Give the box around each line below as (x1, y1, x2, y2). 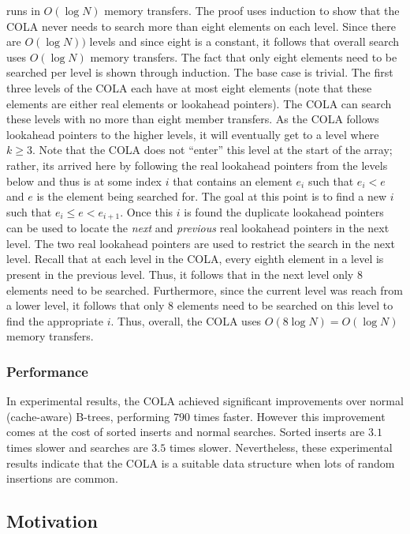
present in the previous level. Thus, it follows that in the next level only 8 (6, 265, 363, 282)
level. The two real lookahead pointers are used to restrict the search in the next (6, 235, 395, 251)
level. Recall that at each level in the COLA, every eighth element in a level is (6, 250, 384, 267)
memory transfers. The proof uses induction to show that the (104, 2, 400, 18)
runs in (6, 2, 40, 18)
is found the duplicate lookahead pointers (184, 203, 384, 220)
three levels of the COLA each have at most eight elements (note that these (6, 79, 372, 96)
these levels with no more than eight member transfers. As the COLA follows (6, 111, 379, 127)
